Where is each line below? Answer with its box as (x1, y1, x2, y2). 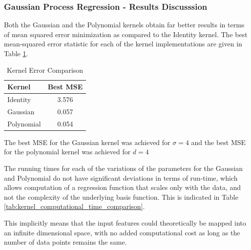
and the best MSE (191, 137, 246, 147)
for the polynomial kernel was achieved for (4, 146, 131, 157)
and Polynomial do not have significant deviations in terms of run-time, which (4, 172, 238, 183)
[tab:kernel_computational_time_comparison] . (4, 201, 145, 211)
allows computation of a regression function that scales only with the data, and (4, 182, 241, 192)
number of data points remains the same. (4, 237, 127, 247)
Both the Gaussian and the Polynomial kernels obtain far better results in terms (4, 20, 245, 30)
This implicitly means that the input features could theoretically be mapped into (4, 217, 246, 228)
